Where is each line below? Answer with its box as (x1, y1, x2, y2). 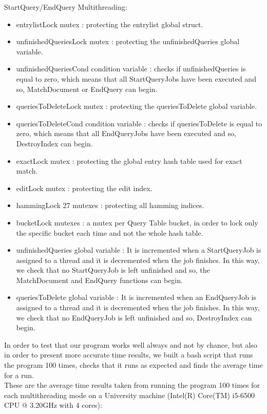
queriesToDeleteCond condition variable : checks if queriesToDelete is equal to (16, 118, 262, 128)
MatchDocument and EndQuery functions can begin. (16, 274, 183, 285)
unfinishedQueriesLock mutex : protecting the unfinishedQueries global (16, 36, 240, 47)
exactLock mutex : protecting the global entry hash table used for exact (16, 155, 242, 166)
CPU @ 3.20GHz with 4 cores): (4, 400, 102, 410)
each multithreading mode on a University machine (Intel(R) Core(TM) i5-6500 (4, 389, 255, 400)
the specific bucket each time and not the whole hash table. (16, 227, 203, 238)
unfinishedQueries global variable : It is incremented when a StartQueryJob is (16, 244, 261, 255)
